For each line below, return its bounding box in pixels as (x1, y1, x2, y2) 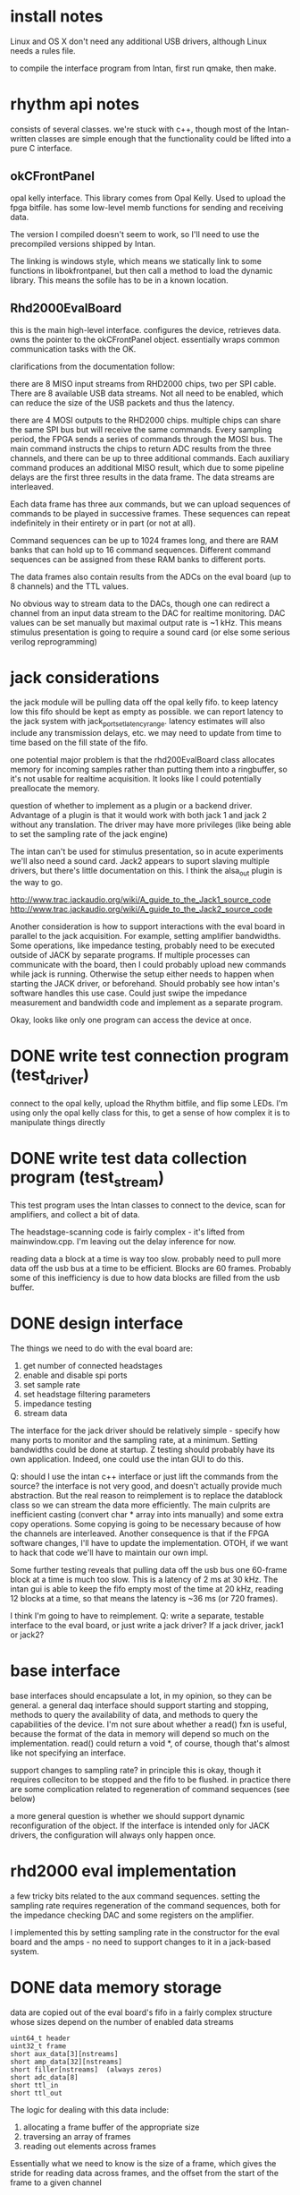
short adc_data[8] (10, 2072, 79, 2082)
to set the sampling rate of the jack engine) (10, 829, 169, 840)
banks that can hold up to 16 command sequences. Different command (10, 544, 271, 555)
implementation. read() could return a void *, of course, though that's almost (10, 1738, 290, 1748)
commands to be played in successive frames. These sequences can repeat (10, 508, 291, 518)
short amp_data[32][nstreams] (10, 2057, 123, 2066)
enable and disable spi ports (22, 1370, 128, 1380)
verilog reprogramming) (10, 636, 97, 646)
